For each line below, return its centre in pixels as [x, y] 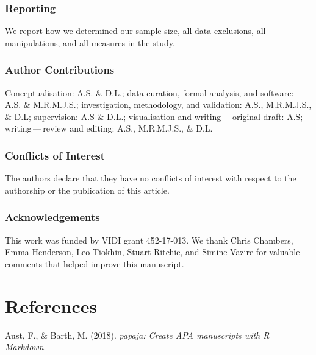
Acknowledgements [52, 217]
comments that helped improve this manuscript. [95, 263]
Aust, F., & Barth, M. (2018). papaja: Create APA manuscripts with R [137, 335]
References [51, 305]
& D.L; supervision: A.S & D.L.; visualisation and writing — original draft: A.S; [154, 116]
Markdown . [26, 347]
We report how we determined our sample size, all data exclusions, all [135, 31]
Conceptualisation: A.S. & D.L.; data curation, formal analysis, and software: [149, 92]
